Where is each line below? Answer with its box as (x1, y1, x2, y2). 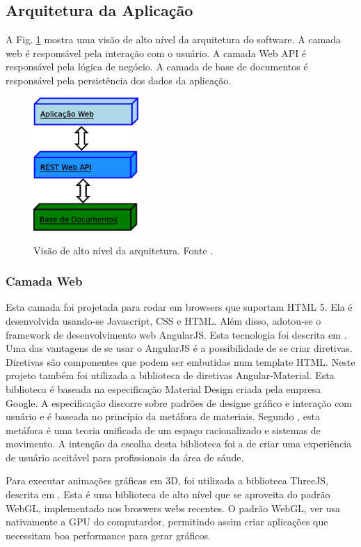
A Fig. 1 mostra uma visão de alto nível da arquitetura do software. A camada (6, 32, 342, 47)
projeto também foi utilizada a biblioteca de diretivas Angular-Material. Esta (6, 368, 335, 383)
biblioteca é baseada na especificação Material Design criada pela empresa (6, 381, 321, 396)
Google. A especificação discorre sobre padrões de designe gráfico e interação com (6, 395, 353, 410)
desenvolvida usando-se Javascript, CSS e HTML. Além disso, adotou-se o (6, 313, 321, 328)
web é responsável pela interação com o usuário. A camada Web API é (6, 45, 307, 60)
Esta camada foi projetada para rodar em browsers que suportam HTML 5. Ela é (6, 300, 353, 314)
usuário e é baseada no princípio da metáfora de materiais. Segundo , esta (6, 409, 320, 424)
